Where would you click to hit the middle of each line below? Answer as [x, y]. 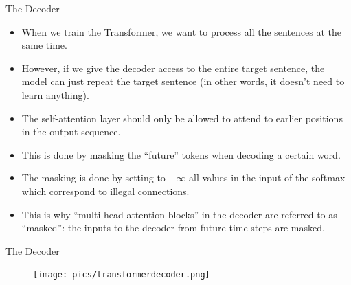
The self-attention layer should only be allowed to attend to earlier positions [182, 118]
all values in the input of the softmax [267, 178]
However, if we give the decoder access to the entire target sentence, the [173, 68]
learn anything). [55, 94]
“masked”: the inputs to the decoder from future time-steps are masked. [173, 228]
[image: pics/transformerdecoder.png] [122, 275]
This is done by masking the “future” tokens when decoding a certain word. [181, 154]
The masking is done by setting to [93, 178]
